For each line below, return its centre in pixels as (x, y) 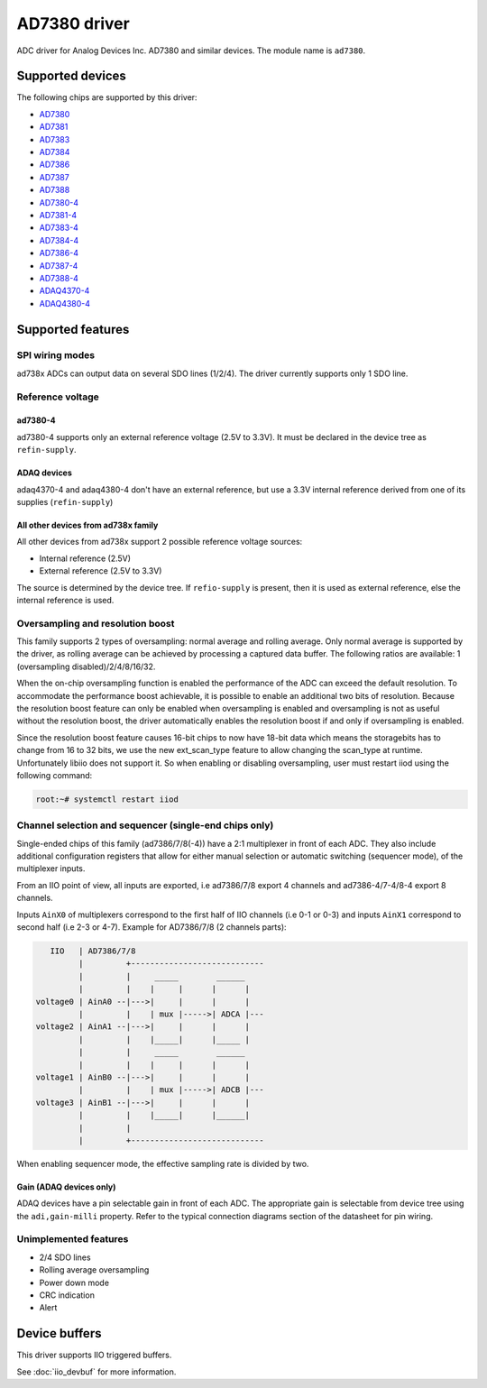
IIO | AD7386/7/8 (93, 951)
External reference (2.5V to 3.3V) (101, 571)
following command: (55, 775)
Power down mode (74, 1282)
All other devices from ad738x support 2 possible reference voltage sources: (160, 542)
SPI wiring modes (55, 355)
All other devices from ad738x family (87, 525)
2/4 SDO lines (65, 1257)
